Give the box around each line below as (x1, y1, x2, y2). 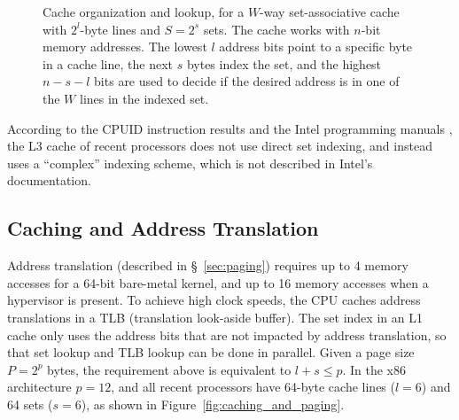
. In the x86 (342, 360, 407, 378)
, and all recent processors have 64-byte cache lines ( (111, 377, 395, 396)
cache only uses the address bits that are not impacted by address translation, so (7, 325, 447, 344)
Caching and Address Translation (7, 214, 319, 242)
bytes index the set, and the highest (186, 54, 382, 73)
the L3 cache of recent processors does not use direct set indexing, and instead (7, 136, 432, 155)
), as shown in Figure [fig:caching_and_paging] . (81, 394, 345, 413)
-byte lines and (80, 19, 160, 38)
